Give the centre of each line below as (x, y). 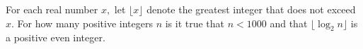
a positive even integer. (56, 37)
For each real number (52, 9)
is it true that (195, 23)
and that (289, 23)
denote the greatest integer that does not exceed (251, 9)
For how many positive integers (85, 23)
